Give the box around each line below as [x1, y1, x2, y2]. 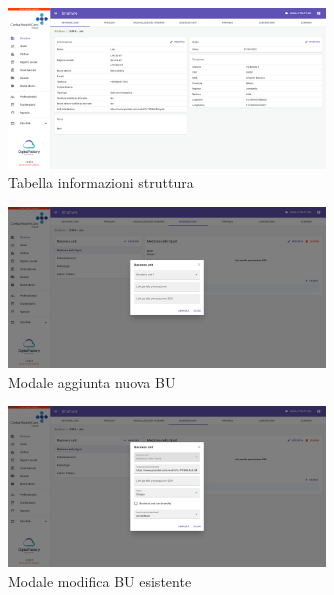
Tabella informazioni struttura [8, 172, 194, 193]
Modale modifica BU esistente [8, 570, 192, 591]
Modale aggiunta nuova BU [8, 371, 176, 392]
